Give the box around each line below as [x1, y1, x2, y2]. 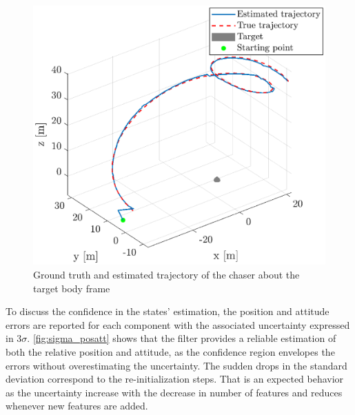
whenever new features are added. [6, 398, 148, 413]
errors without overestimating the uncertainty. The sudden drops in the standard [6, 358, 347, 372]
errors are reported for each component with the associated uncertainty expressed [6, 317, 350, 332]
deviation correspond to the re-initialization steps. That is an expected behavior [6, 372, 344, 386]
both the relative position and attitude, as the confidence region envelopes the [6, 344, 335, 358]
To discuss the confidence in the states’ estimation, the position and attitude [6, 304, 329, 318]
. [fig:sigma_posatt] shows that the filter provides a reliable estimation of [27, 331, 336, 345]
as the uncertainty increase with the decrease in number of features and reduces [6, 385, 343, 399]
